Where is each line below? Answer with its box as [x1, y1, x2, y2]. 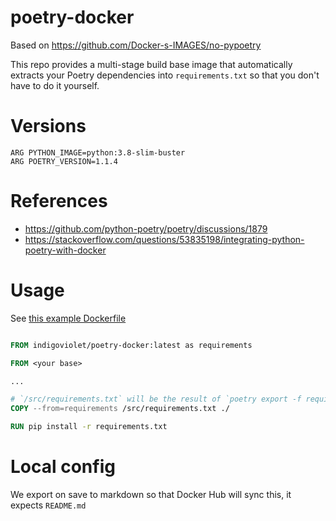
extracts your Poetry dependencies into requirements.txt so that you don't [10, 69, 320, 81]
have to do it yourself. [10, 79, 100, 91]
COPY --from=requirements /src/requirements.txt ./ [10, 404, 230, 414]
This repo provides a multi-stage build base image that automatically [10, 58, 293, 70]
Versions [10, 115, 87, 138]
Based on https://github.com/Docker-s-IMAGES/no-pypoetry [10, 39, 262, 51]
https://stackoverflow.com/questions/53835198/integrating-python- [24, 233, 305, 245]
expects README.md [10, 499, 87, 511]
